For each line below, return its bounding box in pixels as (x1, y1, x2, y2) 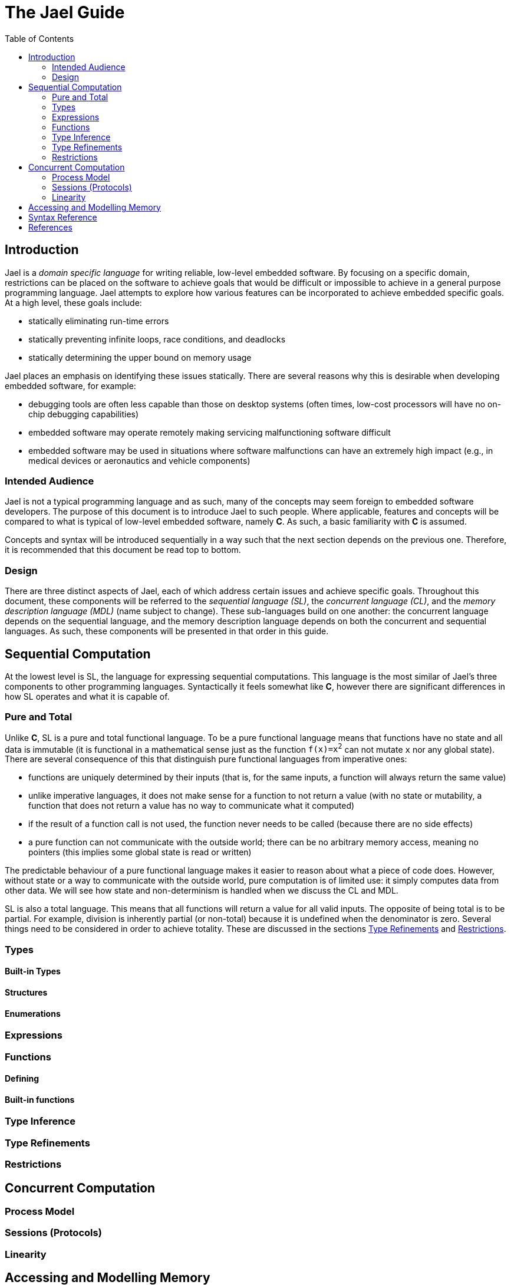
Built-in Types (5, 966, 61, 977)
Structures (5, 987, 48, 997)
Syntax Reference (28, 212, 97, 222)
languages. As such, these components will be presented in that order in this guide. (5, 626, 329, 637)
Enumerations (5, 1008, 61, 1019)
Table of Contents (5, 33, 74, 44)
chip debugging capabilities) (28, 408, 139, 419)
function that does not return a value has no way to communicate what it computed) (28, 800, 355, 811)
